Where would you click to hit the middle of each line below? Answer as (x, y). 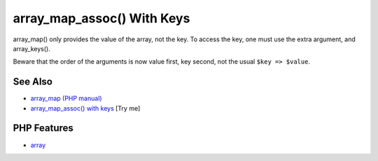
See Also (33, 82)
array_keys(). (31, 48)
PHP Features (43, 128)
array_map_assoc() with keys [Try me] (85, 108)
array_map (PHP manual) (66, 99)
